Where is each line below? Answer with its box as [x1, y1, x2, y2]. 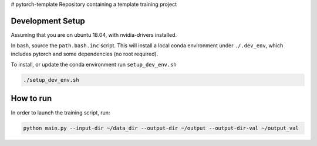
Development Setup [11, 16, 85, 26]
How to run [11, 93, 52, 103]
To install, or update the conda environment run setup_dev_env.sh [11, 61, 177, 68]
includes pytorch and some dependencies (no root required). [11, 50, 158, 57]
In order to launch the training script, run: [11, 109, 110, 116]
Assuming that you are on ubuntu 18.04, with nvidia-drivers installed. [11, 31, 177, 38]
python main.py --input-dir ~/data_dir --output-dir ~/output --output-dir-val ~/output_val [23, 124, 299, 131]
